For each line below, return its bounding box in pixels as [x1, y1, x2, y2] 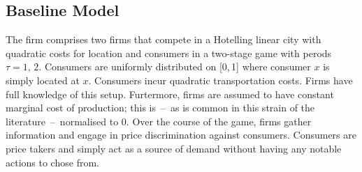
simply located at [6, 72, 80, 87]
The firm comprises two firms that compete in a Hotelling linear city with [6, 32, 321, 47]
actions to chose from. [6, 155, 99, 169]
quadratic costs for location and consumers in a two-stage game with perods [6, 45, 332, 60]
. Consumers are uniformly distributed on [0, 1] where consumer [38, 59, 311, 74]
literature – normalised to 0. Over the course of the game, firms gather [6, 114, 312, 128]
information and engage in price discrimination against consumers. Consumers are [6, 127, 356, 142]
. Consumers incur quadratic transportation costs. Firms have [88, 72, 353, 87]
